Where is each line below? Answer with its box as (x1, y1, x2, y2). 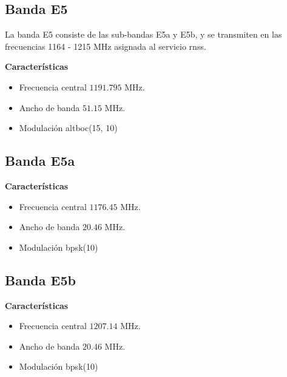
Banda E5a (5, 151, 75, 170)
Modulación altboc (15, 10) (19, 121, 118, 134)
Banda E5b (5, 270, 76, 289)
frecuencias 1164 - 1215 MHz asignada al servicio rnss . (5, 39, 206, 52)
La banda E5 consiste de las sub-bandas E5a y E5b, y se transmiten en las (5, 28, 282, 41)
